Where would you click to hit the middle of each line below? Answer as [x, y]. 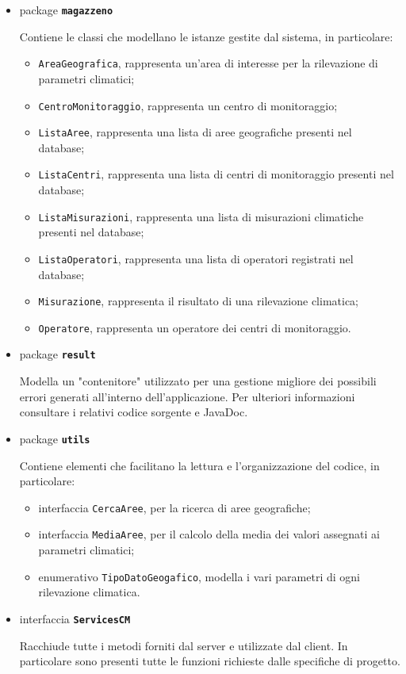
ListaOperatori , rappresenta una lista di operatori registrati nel [196, 258]
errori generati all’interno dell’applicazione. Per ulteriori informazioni [187, 396]
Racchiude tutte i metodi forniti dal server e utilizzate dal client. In [184, 645]
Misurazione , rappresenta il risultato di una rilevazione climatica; [199, 301]
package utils [55, 438]
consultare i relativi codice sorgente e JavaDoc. [134, 412]
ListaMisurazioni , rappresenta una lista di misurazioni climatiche [201, 216]
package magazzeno [66, 10]
